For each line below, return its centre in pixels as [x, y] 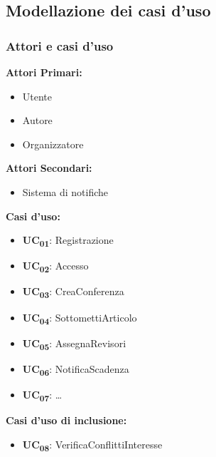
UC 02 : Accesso [55, 267]
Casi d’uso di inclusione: [66, 420]
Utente [37, 96]
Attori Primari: [44, 72]
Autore [37, 120]
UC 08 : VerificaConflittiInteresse [92, 445]
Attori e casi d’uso [60, 45]
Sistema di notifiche [65, 191]
